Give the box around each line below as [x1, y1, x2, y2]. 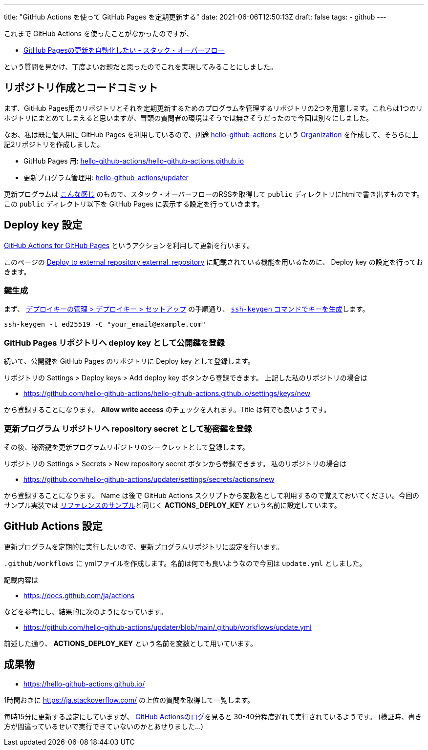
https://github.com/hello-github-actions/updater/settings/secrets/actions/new [23, 475, 275, 483]
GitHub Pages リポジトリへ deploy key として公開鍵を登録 [4, 337, 225, 348]
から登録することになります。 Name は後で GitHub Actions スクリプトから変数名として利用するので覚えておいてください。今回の [4, 491, 420, 500]
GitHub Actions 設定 [4, 520, 103, 533]
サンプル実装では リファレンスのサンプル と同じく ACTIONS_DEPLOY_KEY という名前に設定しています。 [4, 500, 341, 509]
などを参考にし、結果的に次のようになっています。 [4, 607, 167, 616]
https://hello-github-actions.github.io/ [23, 679, 145, 688]
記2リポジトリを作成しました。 [4, 140, 104, 148]
